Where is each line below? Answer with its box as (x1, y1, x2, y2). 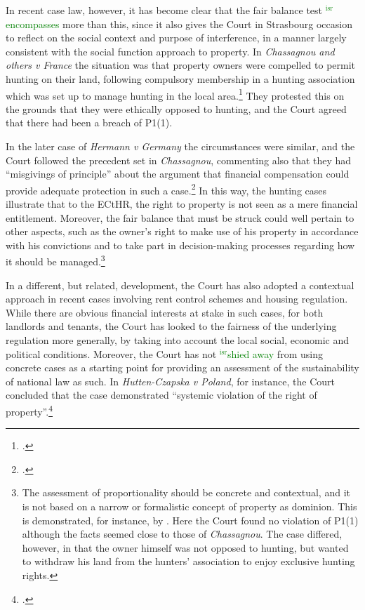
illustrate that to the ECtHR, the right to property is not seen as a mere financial (6, 197, 358, 211)
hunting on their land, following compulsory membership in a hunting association (6, 71, 355, 86)
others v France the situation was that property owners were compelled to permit (6, 58, 356, 72)
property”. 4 (6, 402, 53, 418)
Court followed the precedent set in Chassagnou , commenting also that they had (6, 152, 352, 167)
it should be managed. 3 (6, 252, 105, 269)
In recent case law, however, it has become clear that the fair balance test (6, 3, 323, 17)
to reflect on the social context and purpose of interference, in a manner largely (6, 30, 347, 45)
